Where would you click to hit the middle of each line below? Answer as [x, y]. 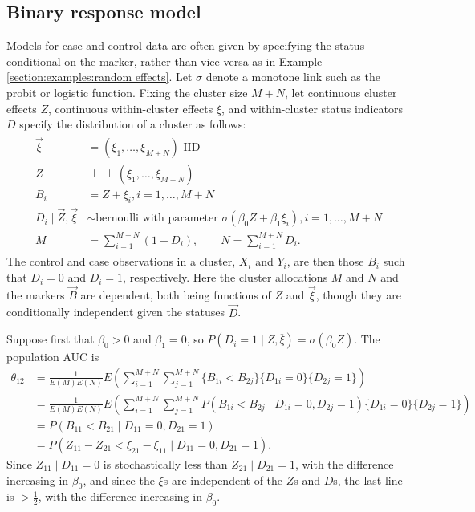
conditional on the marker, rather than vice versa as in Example [164, 61]
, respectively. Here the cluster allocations [225, 277]
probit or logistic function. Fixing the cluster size [127, 92]
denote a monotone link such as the [293, 77]
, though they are [358, 294]
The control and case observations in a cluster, [121, 261]
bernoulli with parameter [157, 219]
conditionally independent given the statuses [116, 312]
